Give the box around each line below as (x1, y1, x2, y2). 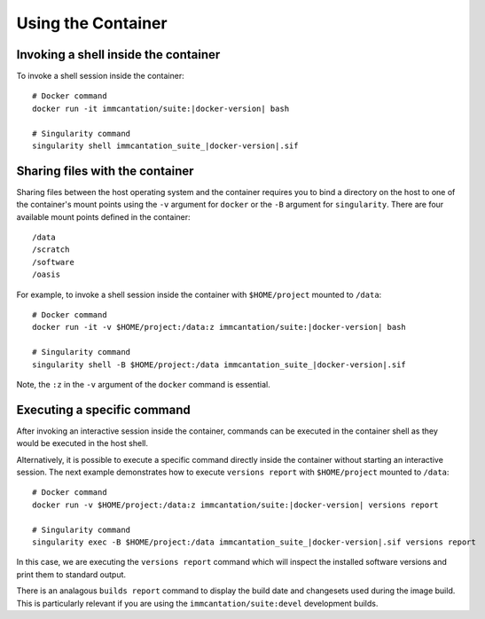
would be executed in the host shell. (16, 438, 148, 449)
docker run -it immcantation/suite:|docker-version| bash (32, 103, 290, 114)
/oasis (32, 270, 61, 279)
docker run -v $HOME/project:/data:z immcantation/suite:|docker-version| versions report (32, 499, 439, 510)
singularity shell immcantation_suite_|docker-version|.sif (32, 141, 299, 151)
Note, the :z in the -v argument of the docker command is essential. (16, 380, 270, 389)
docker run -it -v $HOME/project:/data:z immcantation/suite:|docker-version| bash (32, 322, 407, 333)
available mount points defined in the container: (16, 211, 191, 222)
